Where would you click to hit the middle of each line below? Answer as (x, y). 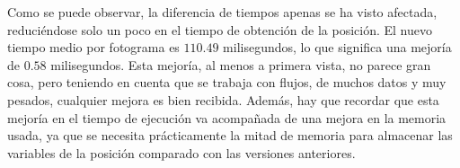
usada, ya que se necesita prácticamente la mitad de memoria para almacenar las (230, 135)
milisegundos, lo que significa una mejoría (337, 47)
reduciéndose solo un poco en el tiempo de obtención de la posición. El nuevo (220, 29)
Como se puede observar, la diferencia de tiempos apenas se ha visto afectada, (222, 12)
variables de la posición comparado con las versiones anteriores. (181, 152)
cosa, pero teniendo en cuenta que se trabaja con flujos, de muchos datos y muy (227, 82)
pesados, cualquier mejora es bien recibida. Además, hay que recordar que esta (223, 99)
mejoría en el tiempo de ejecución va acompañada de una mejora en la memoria (227, 117)
